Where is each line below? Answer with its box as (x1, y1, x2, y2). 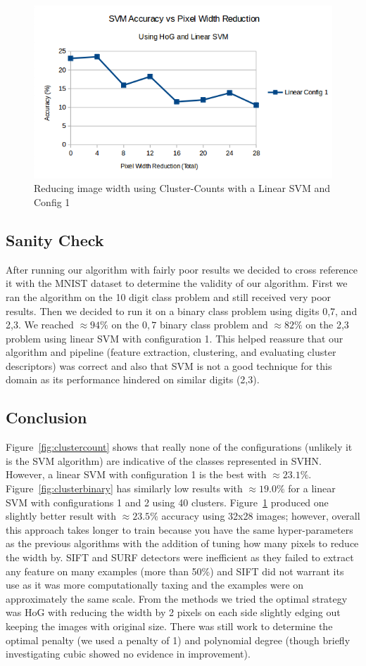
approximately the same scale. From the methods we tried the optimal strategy (6, 591, 348, 606)
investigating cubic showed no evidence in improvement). (6, 646, 251, 661)
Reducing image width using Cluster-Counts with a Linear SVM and (34, 181, 331, 196)
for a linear (288, 481, 336, 496)
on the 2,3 (305, 317, 349, 332)
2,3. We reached (6, 317, 74, 332)
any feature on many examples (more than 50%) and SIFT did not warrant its (6, 563, 344, 578)
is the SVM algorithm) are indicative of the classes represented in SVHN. (6, 453, 322, 468)
